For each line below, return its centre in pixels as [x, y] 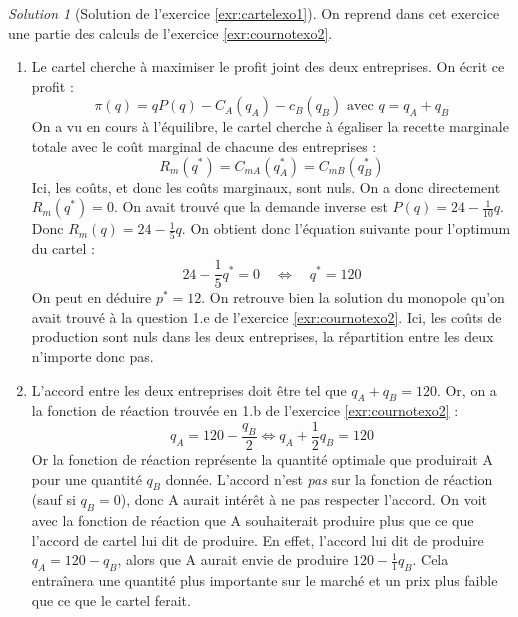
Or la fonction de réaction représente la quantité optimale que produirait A [262, 458]
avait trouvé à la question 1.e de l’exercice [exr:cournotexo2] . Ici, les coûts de [266, 316]
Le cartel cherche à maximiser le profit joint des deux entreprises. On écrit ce [268, 66]
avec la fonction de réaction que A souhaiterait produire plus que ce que [252, 520]
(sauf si [53, 499]
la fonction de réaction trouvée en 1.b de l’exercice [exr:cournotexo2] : [245, 410]
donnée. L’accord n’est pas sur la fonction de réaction [329, 478]
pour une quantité [86, 478]
